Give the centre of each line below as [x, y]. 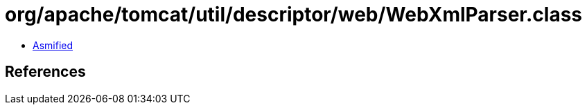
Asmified [53, 45]
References [45, 72]
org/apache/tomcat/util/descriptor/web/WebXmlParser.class [294, 15]
